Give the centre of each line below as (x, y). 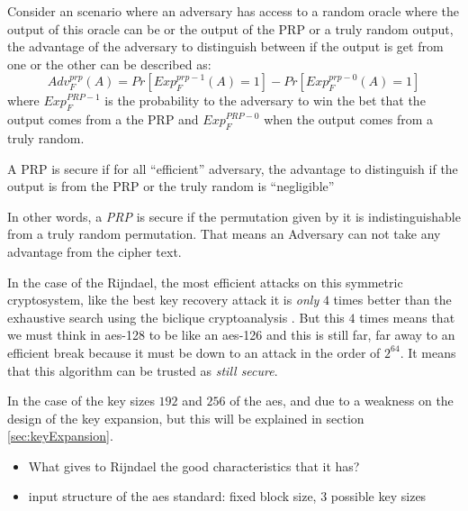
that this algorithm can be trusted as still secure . (143, 370)
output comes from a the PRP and (103, 119)
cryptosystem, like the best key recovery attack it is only (163, 300)
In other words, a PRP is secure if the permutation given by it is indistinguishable (234, 216)
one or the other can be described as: (109, 64)
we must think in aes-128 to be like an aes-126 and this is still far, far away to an (231, 335)
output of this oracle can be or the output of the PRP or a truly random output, (230, 28)
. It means (428, 352)
